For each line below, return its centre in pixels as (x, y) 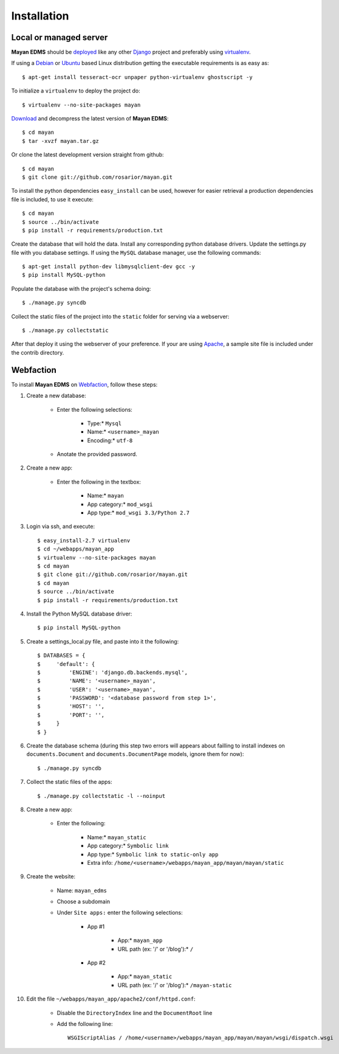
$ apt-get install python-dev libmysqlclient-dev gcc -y (109, 267)
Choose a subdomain (84, 902)
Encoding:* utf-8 (110, 440)
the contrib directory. (38, 352)
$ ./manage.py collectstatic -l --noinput (101, 796)
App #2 (97, 963)
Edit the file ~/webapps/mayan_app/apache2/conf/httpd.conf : (111, 999)
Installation (40, 16)
